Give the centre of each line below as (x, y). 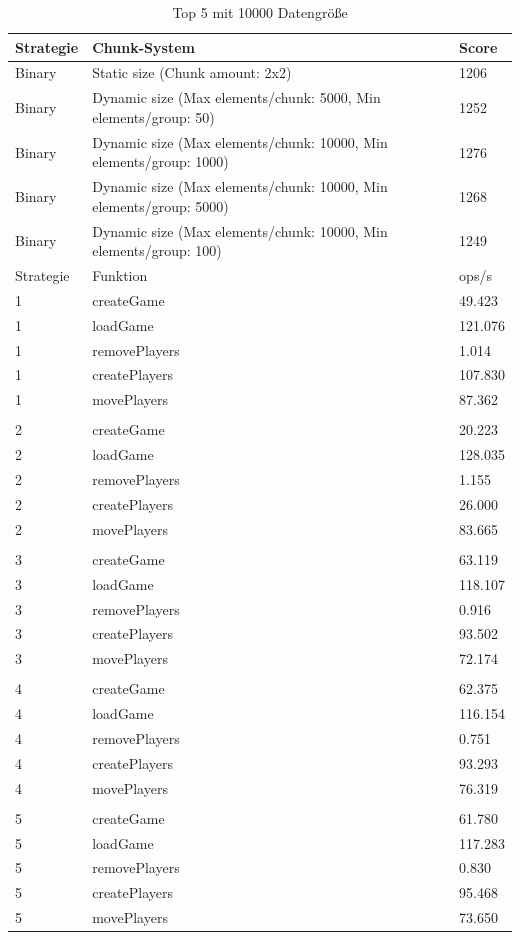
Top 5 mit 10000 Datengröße (260, 12)
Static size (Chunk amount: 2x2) (192, 72)
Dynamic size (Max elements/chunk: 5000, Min (236, 97)
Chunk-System (143, 46)
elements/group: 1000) (160, 161)
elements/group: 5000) (160, 205)
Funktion (120, 275)
